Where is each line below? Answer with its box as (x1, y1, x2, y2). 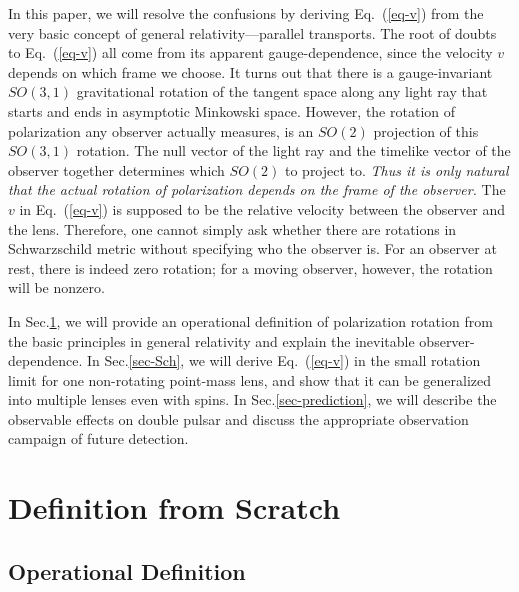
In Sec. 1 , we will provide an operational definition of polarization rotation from (8, 310, 493, 331)
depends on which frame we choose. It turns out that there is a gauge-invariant (8, 61, 493, 82)
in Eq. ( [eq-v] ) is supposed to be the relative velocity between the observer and (19, 198, 506, 219)
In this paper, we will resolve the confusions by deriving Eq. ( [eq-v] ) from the (8, 3, 484, 23)
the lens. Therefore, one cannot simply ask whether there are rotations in (8, 218, 457, 239)
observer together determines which (8, 159, 225, 180)
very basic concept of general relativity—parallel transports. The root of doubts (8, 22, 497, 43)
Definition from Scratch (8, 487, 341, 528)
